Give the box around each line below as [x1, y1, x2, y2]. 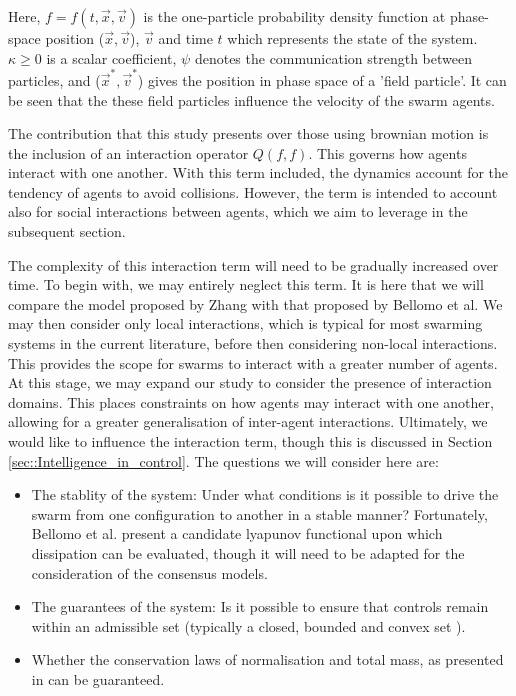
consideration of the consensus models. [31, 562, 268, 583]
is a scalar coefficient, [46, 47, 177, 68]
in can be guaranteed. [31, 668, 165, 689]
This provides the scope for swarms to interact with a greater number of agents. [8, 352, 498, 373]
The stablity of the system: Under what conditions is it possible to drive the [31, 484, 499, 505]
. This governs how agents [308, 142, 467, 163]
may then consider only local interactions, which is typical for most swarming [8, 313, 483, 334]
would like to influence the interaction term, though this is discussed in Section [8, 431, 493, 451]
